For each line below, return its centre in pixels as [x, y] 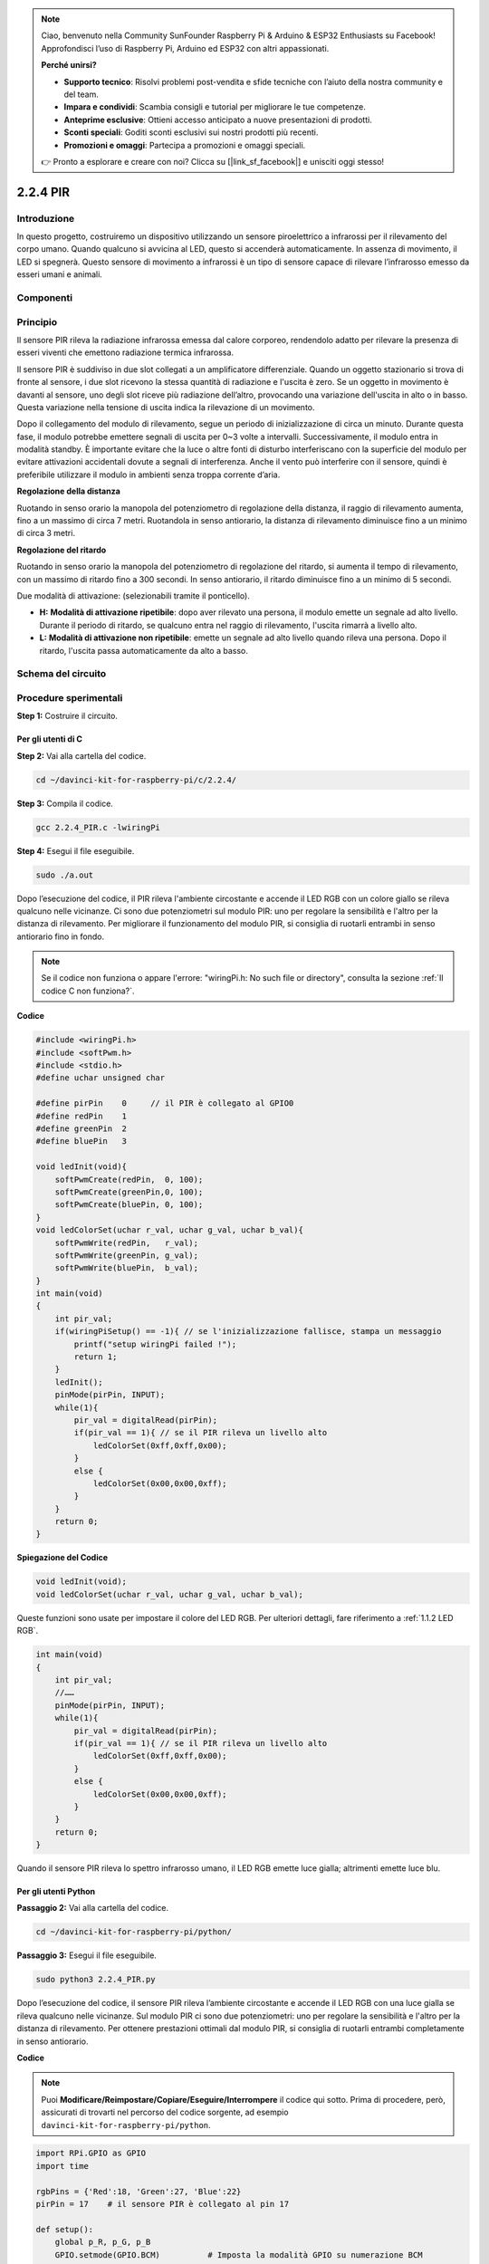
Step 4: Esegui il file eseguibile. [76, 850]
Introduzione [46, 218]
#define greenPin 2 [81, 1128]
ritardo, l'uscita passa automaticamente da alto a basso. [144, 650]
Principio [37, 321]
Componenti [44, 297]
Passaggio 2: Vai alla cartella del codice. [93, 1908]
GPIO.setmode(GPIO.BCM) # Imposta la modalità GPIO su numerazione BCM [239, 2254]
